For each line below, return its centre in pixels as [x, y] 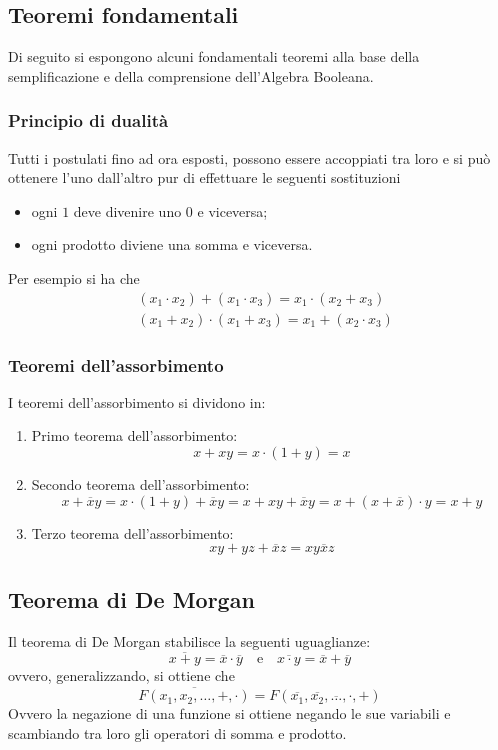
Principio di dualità [88, 120]
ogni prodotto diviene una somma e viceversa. [172, 244]
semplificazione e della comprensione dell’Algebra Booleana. [191, 75]
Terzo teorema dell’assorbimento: [132, 532]
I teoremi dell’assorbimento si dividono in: [137, 401]
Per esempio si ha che [74, 277]
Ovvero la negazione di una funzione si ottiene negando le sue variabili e [229, 713]
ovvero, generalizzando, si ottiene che [121, 675]
